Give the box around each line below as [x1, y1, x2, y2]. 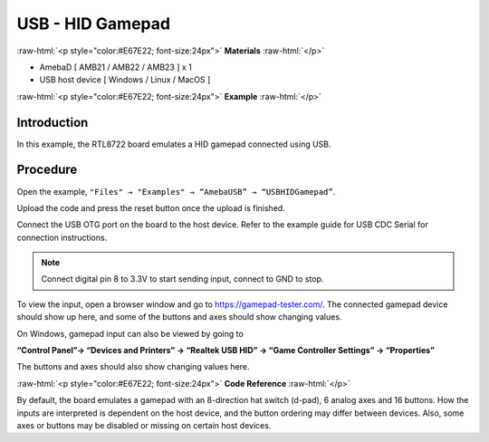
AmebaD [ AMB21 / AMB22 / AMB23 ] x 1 [39, 62, 192, 72]
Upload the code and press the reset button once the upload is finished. [16, 202, 285, 213]
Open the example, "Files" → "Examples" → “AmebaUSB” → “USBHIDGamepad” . [16, 186, 336, 197]
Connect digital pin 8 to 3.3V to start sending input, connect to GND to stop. [41, 274, 324, 284]
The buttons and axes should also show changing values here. [16, 361, 250, 372]
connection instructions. [16, 232, 108, 243]
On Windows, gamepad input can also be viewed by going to [16, 328, 244, 339]
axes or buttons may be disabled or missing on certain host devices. [16, 420, 272, 430]
